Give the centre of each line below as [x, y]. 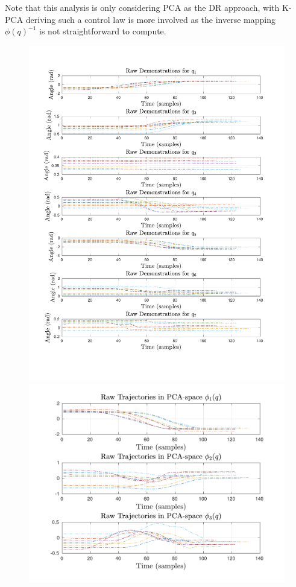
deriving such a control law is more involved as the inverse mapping [151, 19]
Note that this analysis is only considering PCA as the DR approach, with [142, 7]
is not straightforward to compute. [103, 31]
